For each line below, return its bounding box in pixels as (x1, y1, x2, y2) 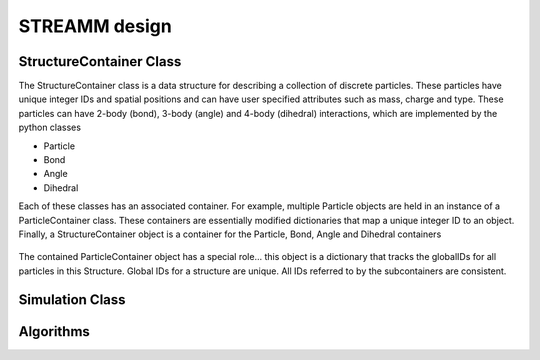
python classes (18, 121, 82, 134)
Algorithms (18, 323, 90, 340)
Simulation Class (18, 291, 126, 308)
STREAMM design (18, 15, 172, 37)
